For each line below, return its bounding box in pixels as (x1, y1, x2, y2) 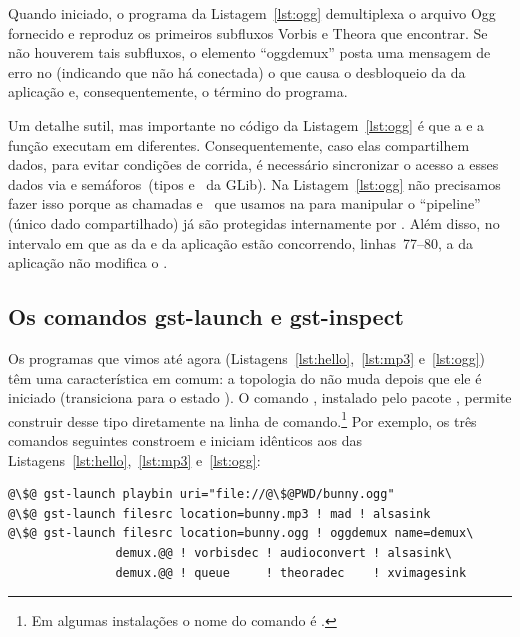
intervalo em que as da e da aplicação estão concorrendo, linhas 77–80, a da (8, 232, 474, 253)
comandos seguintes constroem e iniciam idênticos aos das (8, 429, 363, 450)
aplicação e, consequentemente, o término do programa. (8, 81, 348, 102)
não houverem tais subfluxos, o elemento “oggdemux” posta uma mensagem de (8, 42, 491, 63)
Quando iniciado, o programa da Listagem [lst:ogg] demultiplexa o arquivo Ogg (8, 3, 496, 23)
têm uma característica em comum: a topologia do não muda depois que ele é (8, 367, 482, 388)
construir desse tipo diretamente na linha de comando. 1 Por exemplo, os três (8, 407, 477, 431)
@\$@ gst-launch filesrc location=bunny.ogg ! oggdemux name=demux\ (8, 526, 474, 541)
